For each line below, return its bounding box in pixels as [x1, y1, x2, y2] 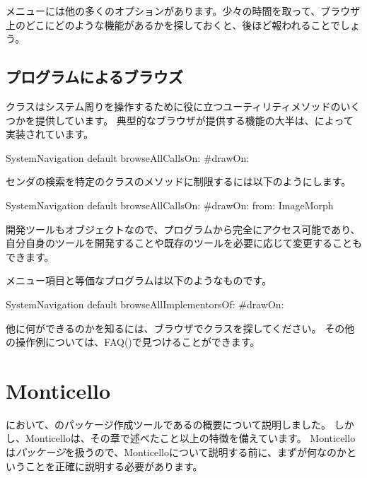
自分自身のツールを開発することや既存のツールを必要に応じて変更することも [6, 235, 362, 250]
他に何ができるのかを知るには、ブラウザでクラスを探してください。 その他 [6, 320, 355, 335]
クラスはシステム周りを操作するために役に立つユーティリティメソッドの [6, 98, 341, 113]
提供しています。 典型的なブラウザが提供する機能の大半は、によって [35, 112, 354, 127]
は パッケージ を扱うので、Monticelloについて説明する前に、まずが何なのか [6, 445, 347, 460]
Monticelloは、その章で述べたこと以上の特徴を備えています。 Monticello [25, 431, 356, 445]
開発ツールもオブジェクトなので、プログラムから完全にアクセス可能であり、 [6, 221, 361, 236]
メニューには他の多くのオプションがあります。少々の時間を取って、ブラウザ [6, 4, 361, 18]
